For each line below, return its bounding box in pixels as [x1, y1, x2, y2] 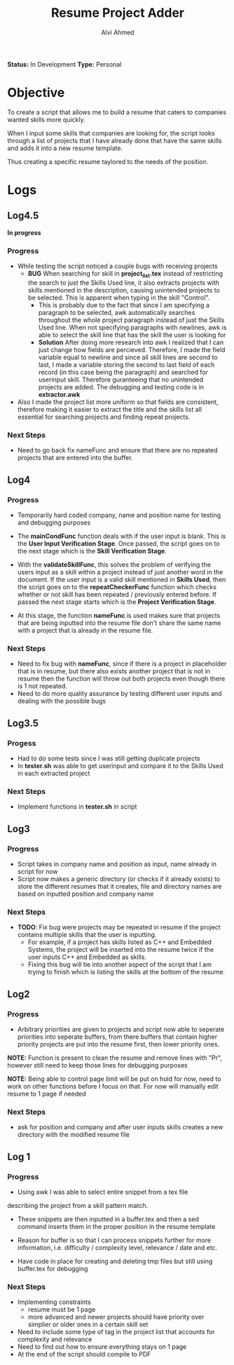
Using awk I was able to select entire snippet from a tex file [17, 1188, 188, 1196]
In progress [7, 228, 41, 236]
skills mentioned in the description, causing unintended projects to [27, 285, 221, 294]
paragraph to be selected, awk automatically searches [38, 308, 195, 316]
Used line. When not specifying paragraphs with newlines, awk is [38, 323, 227, 331]
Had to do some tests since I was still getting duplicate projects [17, 754, 200, 762]
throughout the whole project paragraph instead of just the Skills [38, 316, 225, 324]
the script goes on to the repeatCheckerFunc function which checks [17, 582, 217, 591]
